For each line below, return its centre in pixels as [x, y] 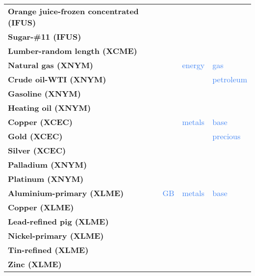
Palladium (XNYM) [48, 164]
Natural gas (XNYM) [51, 65]
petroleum [230, 79]
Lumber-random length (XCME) [73, 51]
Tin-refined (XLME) [48, 250]
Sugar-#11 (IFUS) [45, 37]
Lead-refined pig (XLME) [58, 221]
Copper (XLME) [41, 207]
